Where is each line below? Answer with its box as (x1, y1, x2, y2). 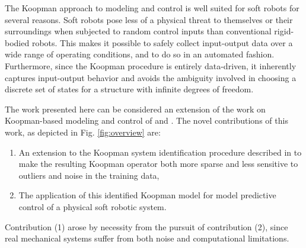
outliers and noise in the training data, (18, 169, 160, 181)
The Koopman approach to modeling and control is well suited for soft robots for (5, 2, 299, 14)
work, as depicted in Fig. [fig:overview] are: (5, 125, 161, 138)
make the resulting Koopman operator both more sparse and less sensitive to (18, 157, 298, 170)
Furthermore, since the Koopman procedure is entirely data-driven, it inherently (5, 59, 297, 72)
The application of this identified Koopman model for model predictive (18, 189, 276, 201)
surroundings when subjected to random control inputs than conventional (5, 25, 272, 37)
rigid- (274, 25, 294, 37)
